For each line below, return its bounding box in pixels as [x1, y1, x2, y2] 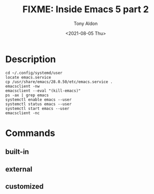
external [5, 164, 33, 174]
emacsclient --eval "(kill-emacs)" [5, 88, 81, 93]
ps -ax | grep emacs [5, 93, 49, 98]
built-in [5, 148, 29, 156]
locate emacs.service [5, 75, 52, 80]
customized [5, 182, 44, 191]
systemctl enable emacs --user [5, 97, 72, 102]
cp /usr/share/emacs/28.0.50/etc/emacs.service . [5, 79, 113, 85]
